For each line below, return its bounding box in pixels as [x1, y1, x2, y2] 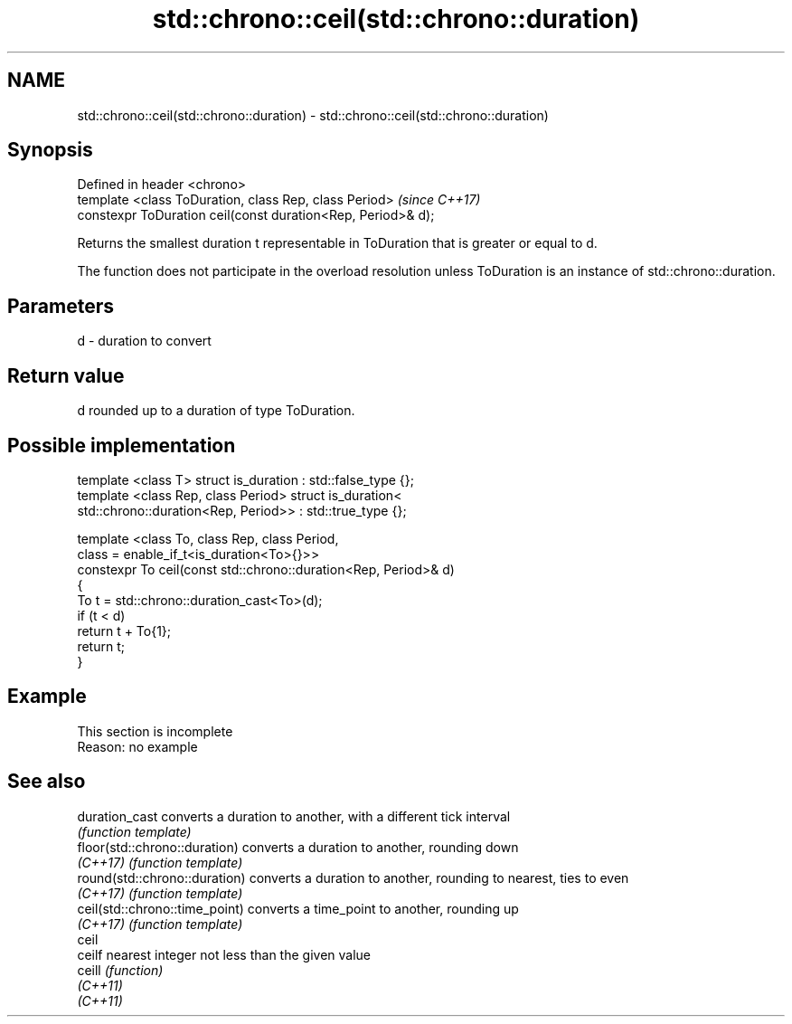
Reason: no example [77, 738, 198, 754]
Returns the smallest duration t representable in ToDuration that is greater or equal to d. [77, 235, 598, 251]
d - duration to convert [77, 333, 212, 349]
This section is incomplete [77, 723, 233, 739]
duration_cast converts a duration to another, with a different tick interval [77, 808, 511, 824]
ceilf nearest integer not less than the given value [77, 946, 371, 962]
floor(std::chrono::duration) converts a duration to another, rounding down [77, 839, 519, 855]
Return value [7, 364, 125, 387]
